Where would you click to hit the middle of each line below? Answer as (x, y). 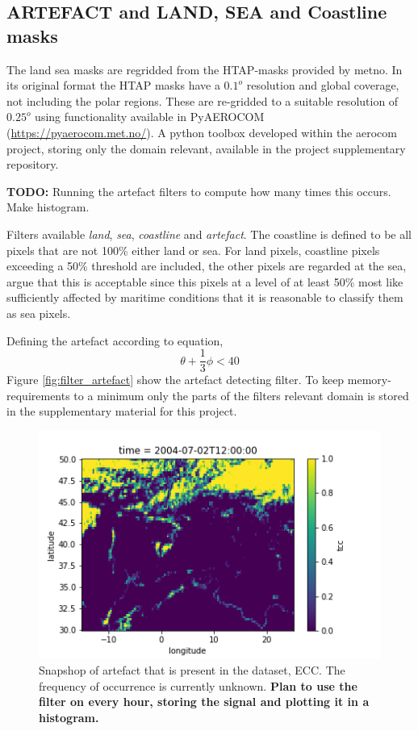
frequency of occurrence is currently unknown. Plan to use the (198, 685)
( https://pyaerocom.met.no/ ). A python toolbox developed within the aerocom (202, 132)
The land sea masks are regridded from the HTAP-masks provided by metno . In (205, 69)
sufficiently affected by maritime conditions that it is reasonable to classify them (205, 297)
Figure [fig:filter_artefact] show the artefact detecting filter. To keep (176, 380)
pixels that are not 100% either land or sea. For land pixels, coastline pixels (193, 250)
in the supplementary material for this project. (122, 411)
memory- (369, 380)
